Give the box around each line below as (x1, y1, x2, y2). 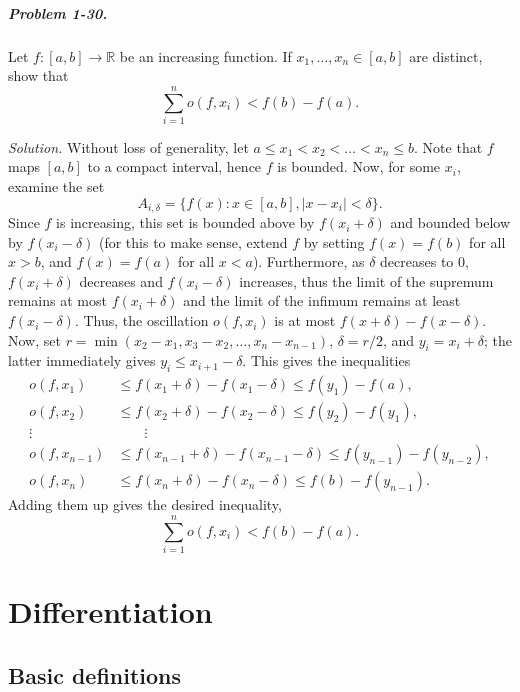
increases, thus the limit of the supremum (239, 270, 494, 291)
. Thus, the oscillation (74, 310, 209, 331)
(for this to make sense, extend (98, 231, 288, 252)
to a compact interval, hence (87, 156, 262, 177)
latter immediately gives (8, 350, 156, 371)
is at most (274, 310, 336, 331)
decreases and (79, 270, 163, 291)
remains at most (8, 290, 107, 311)
